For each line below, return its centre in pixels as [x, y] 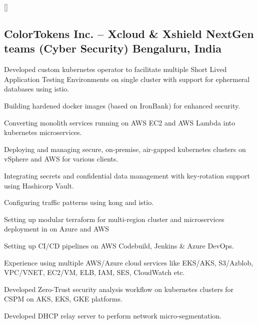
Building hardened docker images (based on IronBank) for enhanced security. [122, 105]
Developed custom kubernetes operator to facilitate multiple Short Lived [115, 69]
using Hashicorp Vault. [39, 185]
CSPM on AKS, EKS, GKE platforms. [63, 299]
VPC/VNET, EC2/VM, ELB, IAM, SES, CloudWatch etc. [94, 272]
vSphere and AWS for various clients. [61, 159]
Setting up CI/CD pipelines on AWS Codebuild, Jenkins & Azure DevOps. [119, 245]
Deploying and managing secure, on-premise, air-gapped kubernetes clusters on [125, 149]
